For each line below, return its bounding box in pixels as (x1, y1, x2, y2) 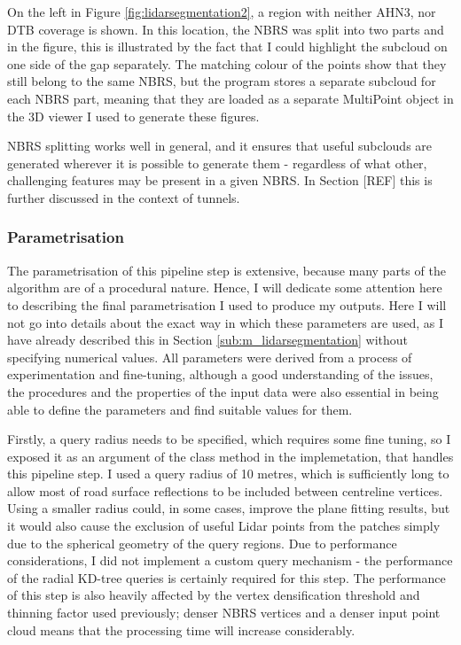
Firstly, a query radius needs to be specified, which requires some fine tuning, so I (7, 430, 451, 448)
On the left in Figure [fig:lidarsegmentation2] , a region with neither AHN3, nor (7, 3, 436, 20)
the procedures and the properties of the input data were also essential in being (7, 382, 439, 400)
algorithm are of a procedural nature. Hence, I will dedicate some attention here (7, 278, 442, 297)
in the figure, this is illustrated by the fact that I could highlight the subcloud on (7, 37, 448, 56)
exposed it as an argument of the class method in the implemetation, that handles (7, 447, 454, 465)
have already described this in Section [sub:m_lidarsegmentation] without (7, 330, 408, 349)
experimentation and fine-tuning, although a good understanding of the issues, (7, 365, 434, 384)
